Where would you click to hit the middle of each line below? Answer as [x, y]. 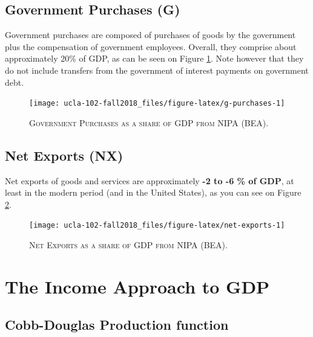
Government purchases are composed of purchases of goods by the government [150, 35]
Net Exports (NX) [64, 155]
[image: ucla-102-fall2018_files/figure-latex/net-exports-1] [157, 226]
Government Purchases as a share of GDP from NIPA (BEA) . [149, 122]
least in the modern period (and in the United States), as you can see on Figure [153, 192]
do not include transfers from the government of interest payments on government [157, 70]
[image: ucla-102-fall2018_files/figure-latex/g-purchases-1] [157, 104]
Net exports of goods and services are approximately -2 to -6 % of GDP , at [150, 180]
